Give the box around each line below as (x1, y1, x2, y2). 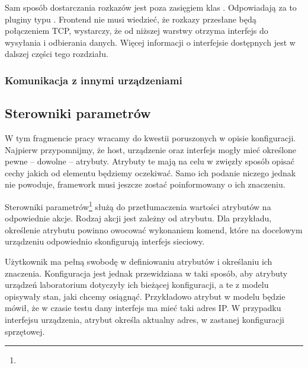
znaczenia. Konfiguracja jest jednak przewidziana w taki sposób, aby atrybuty (5, 267, 288, 279)
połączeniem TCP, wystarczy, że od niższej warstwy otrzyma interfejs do (5, 24, 268, 37)
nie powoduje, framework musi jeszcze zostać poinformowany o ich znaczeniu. (5, 178, 285, 191)
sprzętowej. (5, 325, 45, 337)
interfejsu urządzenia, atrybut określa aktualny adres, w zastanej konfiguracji (5, 313, 284, 325)
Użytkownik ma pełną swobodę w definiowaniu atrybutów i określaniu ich (5, 255, 272, 268)
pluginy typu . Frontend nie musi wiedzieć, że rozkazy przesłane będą (5, 12, 256, 25)
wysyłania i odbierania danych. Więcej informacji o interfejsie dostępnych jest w (5, 36, 296, 48)
